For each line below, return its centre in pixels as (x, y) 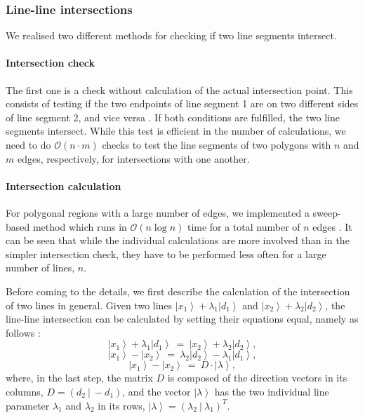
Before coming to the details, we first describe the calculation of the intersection (178, 291)
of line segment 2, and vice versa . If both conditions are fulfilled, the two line (173, 117)
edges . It (332, 226)
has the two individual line (272, 391)
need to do (28, 144)
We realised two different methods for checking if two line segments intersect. (171, 35)
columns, (25, 391)
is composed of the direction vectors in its (257, 378)
